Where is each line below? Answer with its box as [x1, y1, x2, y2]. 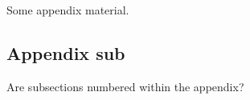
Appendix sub [6, 40, 125, 65]
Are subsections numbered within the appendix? [6, 78, 244, 94]
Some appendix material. [6, 2, 129, 18]
